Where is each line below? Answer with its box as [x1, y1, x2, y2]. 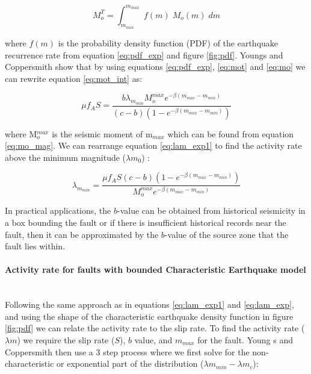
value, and [134, 333, 173, 346]
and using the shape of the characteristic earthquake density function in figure [5, 310, 294, 322]
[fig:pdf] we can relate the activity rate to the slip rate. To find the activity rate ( [5, 322, 305, 334]
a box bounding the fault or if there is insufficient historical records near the [5, 216, 286, 228]
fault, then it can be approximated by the [5, 228, 159, 240]
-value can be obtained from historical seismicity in [117, 204, 306, 217]
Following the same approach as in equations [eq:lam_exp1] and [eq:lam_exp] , [5, 298, 294, 311]
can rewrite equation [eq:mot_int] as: [5, 72, 143, 84]
